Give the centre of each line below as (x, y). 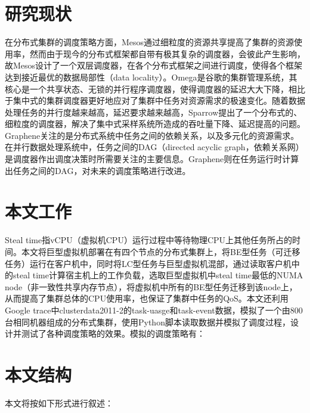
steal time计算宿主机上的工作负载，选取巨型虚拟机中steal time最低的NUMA (158, 275)
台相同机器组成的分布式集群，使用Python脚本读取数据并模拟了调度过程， (148, 322)
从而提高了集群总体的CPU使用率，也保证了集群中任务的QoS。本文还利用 (147, 298)
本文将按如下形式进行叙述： (59, 403)
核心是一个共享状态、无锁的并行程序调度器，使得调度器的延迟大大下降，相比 (155, 88)
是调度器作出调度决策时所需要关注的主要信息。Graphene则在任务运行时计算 (152, 159)
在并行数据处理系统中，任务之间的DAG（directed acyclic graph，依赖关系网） (154, 147)
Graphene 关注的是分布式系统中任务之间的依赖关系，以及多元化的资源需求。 (152, 135)
